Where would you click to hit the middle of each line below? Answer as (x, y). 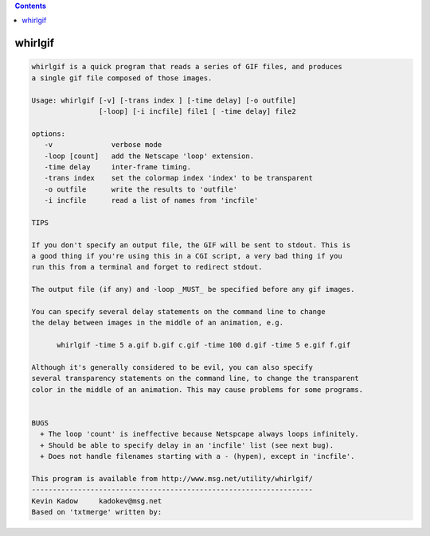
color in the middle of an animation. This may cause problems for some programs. (197, 389)
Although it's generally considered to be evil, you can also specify (172, 367)
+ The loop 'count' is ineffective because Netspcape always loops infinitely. (200, 434)
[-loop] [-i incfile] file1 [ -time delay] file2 (197, 111)
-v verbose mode (103, 145)
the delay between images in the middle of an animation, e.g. (158, 323)
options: (49, 134)
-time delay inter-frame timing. (117, 167)
